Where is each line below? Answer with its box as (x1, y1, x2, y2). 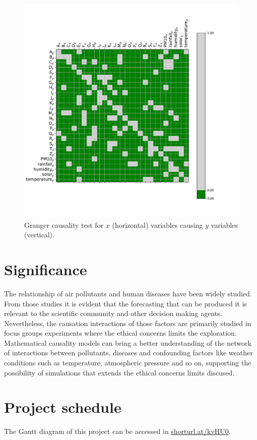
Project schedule (4, 397, 121, 417)
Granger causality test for (24, 219, 104, 230)
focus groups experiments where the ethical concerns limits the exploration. (4, 328, 237, 338)
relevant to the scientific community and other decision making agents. (4, 308, 222, 319)
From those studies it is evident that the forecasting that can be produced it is (4, 298, 247, 308)
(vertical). (24, 229, 54, 240)
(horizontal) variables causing (112, 219, 203, 230)
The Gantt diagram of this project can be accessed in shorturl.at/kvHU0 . (4, 426, 231, 436)
